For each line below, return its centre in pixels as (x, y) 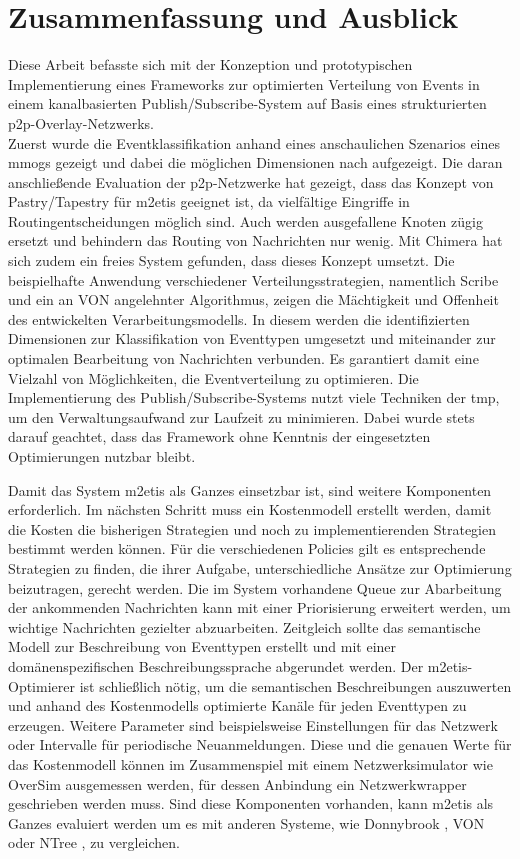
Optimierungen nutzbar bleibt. (102, 456)
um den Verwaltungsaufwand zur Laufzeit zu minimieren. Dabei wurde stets (241, 416)
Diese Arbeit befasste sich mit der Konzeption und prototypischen (210, 64)
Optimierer (41, 685)
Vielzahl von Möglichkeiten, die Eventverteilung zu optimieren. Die (213, 377)
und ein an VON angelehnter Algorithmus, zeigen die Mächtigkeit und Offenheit (253, 299)
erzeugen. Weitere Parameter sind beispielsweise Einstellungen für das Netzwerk (253, 724)
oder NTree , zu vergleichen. (94, 842)
